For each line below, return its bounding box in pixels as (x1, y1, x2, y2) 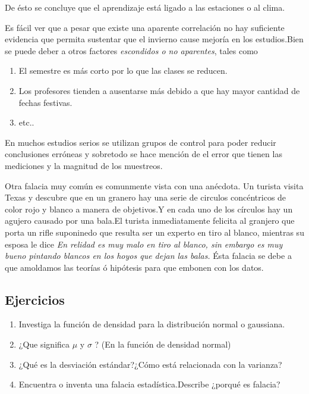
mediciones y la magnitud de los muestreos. (5, 159, 163, 171)
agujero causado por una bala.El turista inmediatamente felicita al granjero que (5, 214, 295, 227)
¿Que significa (18, 338, 70, 351)
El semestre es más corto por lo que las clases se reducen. (18, 64, 228, 77)
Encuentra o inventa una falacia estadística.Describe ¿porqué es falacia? (18, 378, 280, 390)
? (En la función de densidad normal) (94, 338, 231, 351)
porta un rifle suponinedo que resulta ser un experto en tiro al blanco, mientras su (5, 226, 304, 238)
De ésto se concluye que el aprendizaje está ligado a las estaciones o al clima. (5, 1, 285, 13)
